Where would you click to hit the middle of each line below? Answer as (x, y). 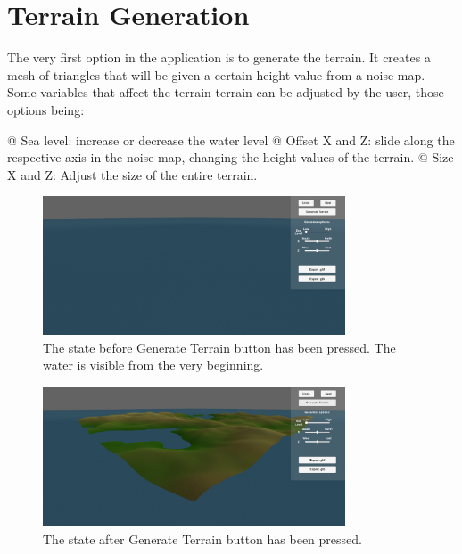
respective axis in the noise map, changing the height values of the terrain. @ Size (231, 157)
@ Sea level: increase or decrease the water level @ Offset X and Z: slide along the (231, 139)
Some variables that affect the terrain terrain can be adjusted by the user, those (226, 92)
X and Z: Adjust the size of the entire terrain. (132, 174)
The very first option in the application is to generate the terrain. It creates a (219, 57)
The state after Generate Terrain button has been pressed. (202, 538)
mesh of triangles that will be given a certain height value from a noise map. (216, 74)
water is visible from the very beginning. (153, 365)
